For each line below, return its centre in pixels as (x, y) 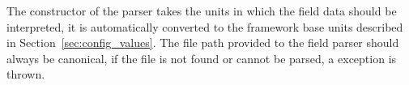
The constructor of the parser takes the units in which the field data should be (202, 11)
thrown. (26, 74)
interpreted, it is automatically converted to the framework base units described (205, 26)
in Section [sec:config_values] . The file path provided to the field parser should (203, 42)
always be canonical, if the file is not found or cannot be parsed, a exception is (202, 58)
